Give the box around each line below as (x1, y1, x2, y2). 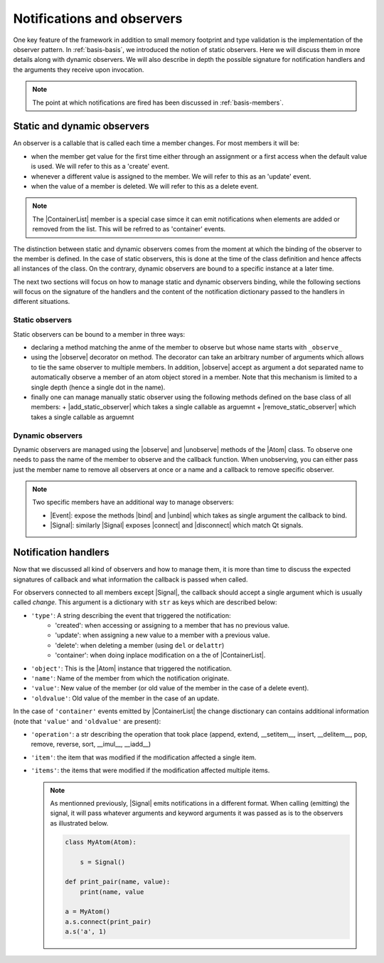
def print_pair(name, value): (65, 878, 171, 886)
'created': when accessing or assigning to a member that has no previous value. (55, 621, 290, 630)
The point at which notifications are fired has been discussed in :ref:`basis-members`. (32, 98, 284, 107)
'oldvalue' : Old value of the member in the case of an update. (31, 694, 220, 702)
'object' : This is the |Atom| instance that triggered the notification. (31, 664, 233, 673)
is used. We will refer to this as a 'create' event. (31, 162, 170, 171)
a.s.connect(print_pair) (65, 917, 152, 925)
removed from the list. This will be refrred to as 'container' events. (32, 225, 226, 233)
